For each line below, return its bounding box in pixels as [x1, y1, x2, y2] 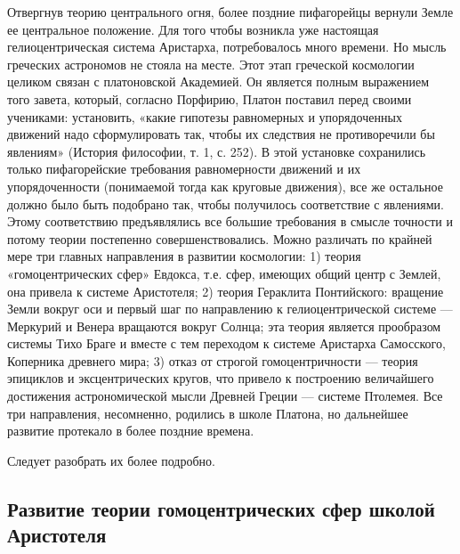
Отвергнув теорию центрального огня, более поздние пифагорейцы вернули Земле [7, 3, 454, 20]
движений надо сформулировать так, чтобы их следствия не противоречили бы [7, 125, 435, 143]
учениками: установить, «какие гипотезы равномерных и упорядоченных [7, 107, 402, 126]
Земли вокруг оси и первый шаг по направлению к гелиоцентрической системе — [7, 299, 453, 318]
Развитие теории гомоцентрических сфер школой [7, 494, 435, 522]
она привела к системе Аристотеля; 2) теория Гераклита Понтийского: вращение [7, 281, 444, 300]
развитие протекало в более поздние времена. [7, 421, 254, 440]
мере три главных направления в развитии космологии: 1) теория [7, 247, 361, 265]
